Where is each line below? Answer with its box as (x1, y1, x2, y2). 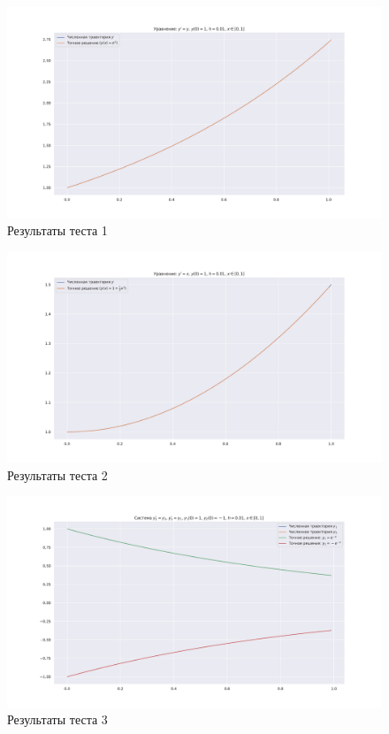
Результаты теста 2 (7, 465, 108, 484)
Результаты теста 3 (7, 710, 108, 729)
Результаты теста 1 (7, 221, 108, 240)
